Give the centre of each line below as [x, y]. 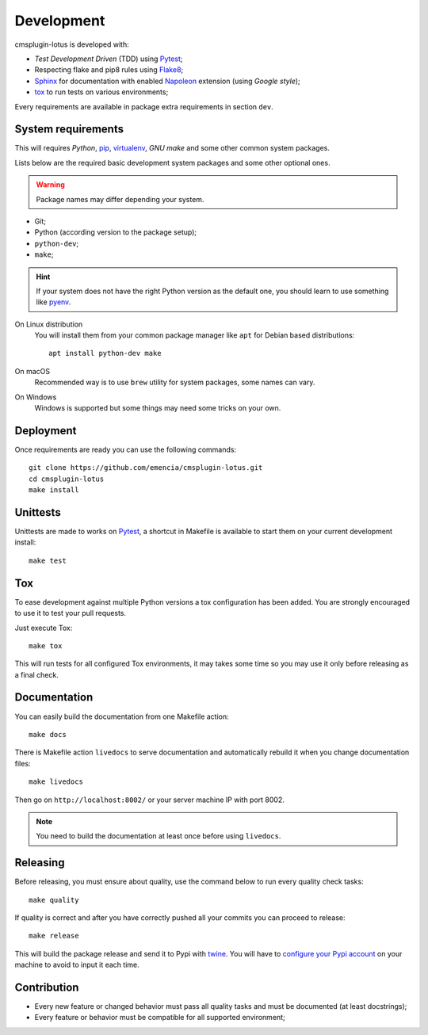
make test [48, 560]
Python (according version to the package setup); [116, 232]
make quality [54, 900]
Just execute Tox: [44, 628]
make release [54, 936]
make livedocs [56, 782]
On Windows [36, 397]
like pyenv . [53, 302]
